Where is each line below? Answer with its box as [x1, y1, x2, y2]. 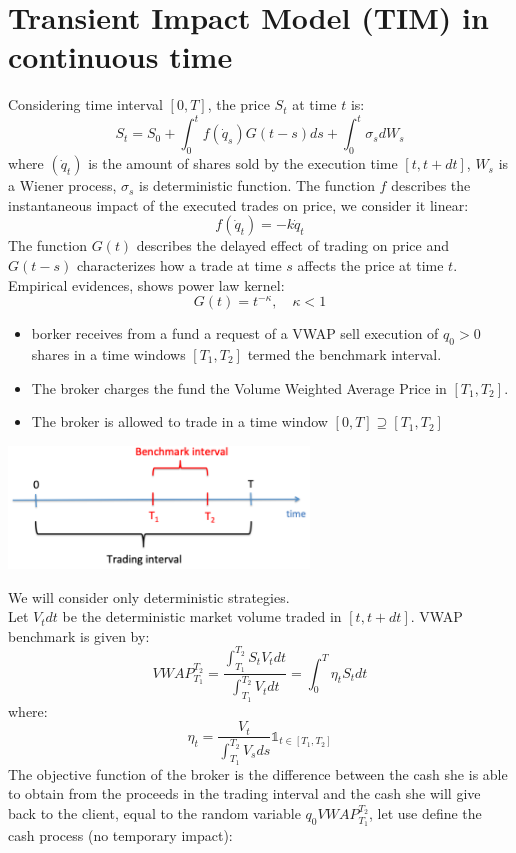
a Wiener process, [8, 175, 117, 196]
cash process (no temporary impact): [8, 824, 233, 845]
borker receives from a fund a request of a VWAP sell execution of [31, 323, 439, 344]
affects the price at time [297, 254, 444, 275]
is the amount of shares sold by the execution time [88, 153, 398, 174]
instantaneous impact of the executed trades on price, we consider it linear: [8, 194, 469, 215]
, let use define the [368, 803, 482, 824]
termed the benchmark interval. [247, 343, 442, 364]
